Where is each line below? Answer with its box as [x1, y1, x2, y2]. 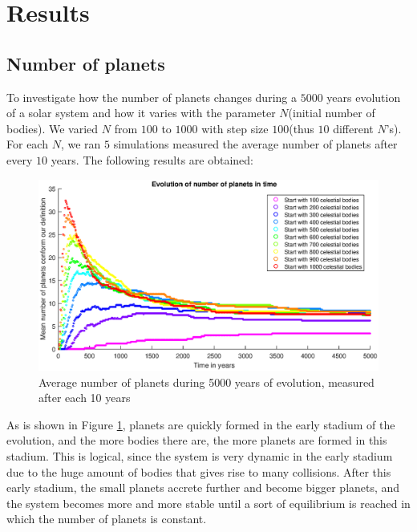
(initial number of [288, 104, 375, 121]
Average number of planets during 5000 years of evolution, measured [38, 373, 374, 390]
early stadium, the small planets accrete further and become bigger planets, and [6, 479, 400, 496]
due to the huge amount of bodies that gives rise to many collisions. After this [6, 463, 391, 480]
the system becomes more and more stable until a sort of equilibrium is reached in [6, 494, 411, 511]
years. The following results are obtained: [51, 151, 253, 168]
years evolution [326, 88, 401, 105]
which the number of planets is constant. [6, 510, 207, 527]
